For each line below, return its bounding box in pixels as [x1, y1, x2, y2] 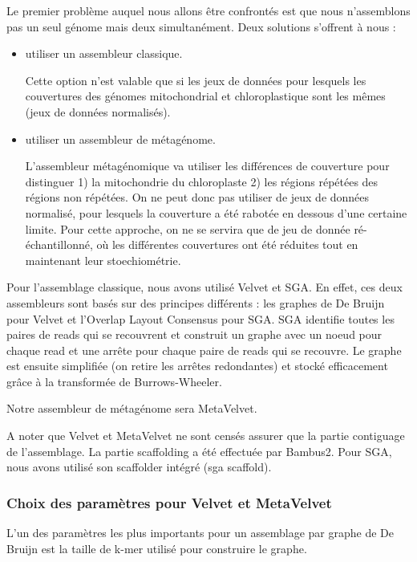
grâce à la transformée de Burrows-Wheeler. [6, 373, 222, 389]
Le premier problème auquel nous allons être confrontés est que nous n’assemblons [6, 2, 411, 18]
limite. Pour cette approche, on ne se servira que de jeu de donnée [25, 220, 350, 237]
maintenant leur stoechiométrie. [25, 251, 181, 268]
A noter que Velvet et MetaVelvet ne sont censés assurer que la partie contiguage [6, 427, 405, 444]
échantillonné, [25, 236, 93, 253]
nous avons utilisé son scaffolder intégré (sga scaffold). [6, 458, 272, 475]
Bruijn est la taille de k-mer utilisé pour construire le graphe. [6, 540, 307, 556]
